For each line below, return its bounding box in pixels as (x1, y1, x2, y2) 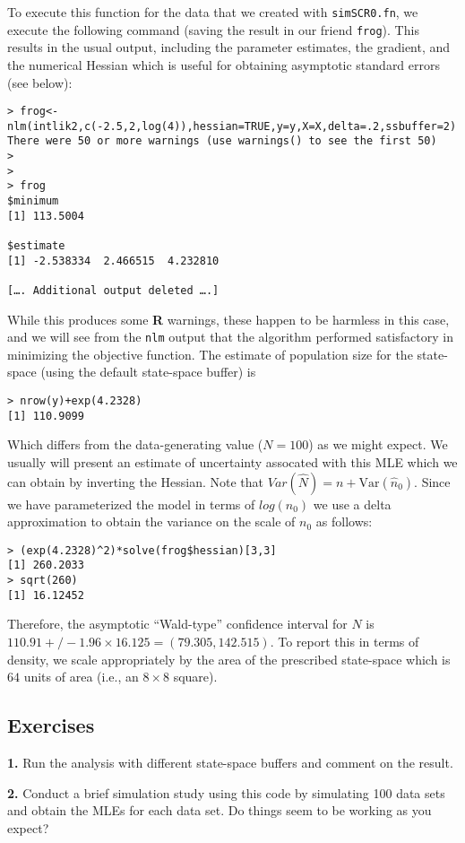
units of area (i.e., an (23, 667, 139, 686)
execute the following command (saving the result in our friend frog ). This (7, 20, 419, 39)
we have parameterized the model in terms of (7, 494, 255, 513)
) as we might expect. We (308, 435, 448, 454)
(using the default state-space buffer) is (40, 362, 256, 381)
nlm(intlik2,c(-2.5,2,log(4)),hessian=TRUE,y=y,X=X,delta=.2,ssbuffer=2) (7, 119, 457, 133)
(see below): (7, 73, 73, 91)
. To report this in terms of (270, 631, 419, 650)
